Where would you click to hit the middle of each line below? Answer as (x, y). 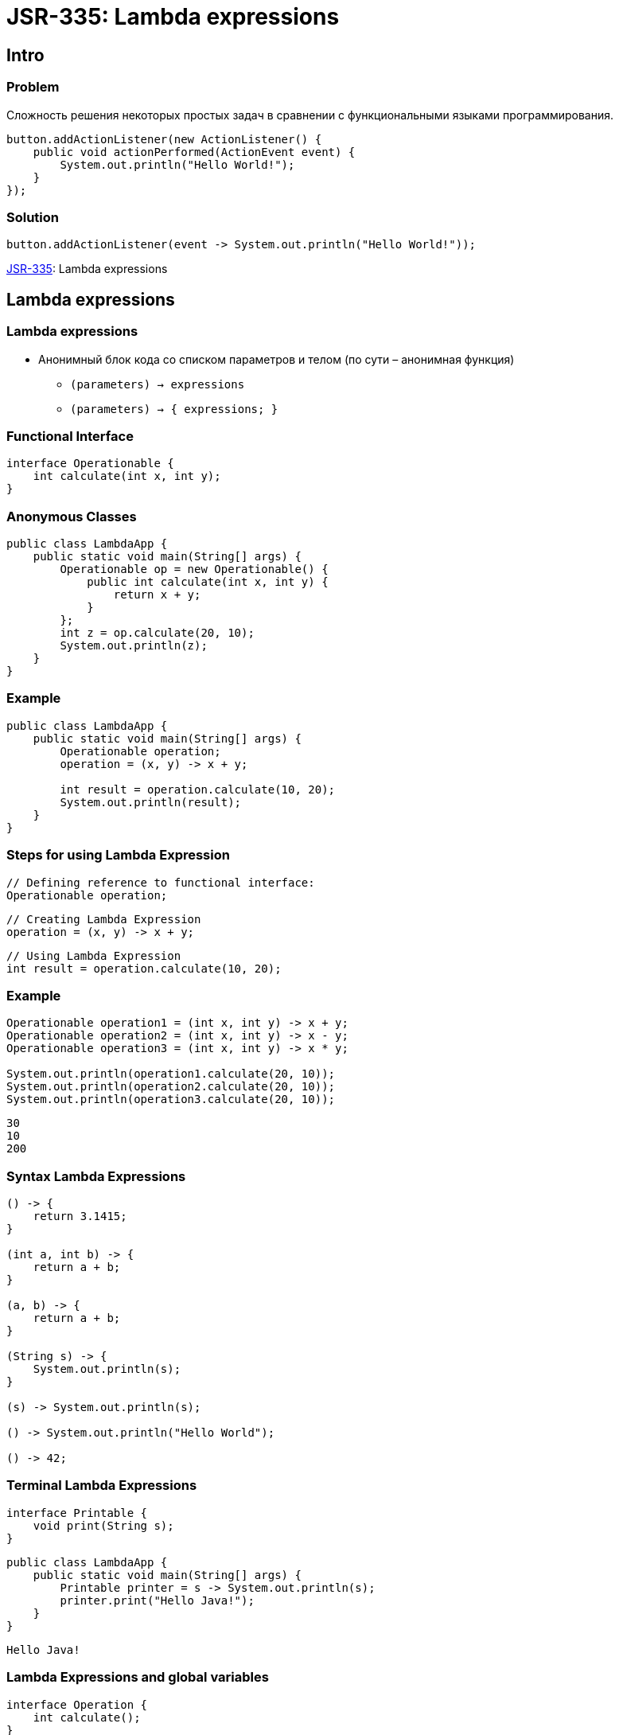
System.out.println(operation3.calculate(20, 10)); (171, 1099)
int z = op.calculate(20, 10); (157, 633)
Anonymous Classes (72, 516)
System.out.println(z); (134, 646)
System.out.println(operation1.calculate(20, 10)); (171, 1074)
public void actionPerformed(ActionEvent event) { (194, 152)
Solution (33, 217)
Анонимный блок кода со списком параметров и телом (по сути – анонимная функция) (276, 359)
